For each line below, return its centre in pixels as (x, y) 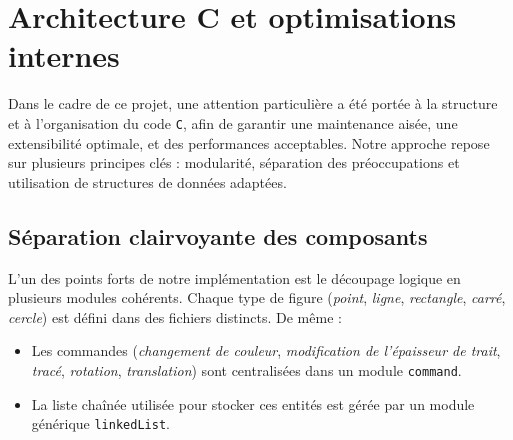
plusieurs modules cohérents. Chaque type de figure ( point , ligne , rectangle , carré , (257, 297)
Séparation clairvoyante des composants (218, 235)
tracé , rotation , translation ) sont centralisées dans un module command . (246, 369)
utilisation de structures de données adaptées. (147, 181)
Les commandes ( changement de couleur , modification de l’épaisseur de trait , (266, 350)
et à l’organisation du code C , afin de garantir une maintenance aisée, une (233, 122)
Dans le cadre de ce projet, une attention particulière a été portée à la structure (253, 103)
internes (64, 55)
